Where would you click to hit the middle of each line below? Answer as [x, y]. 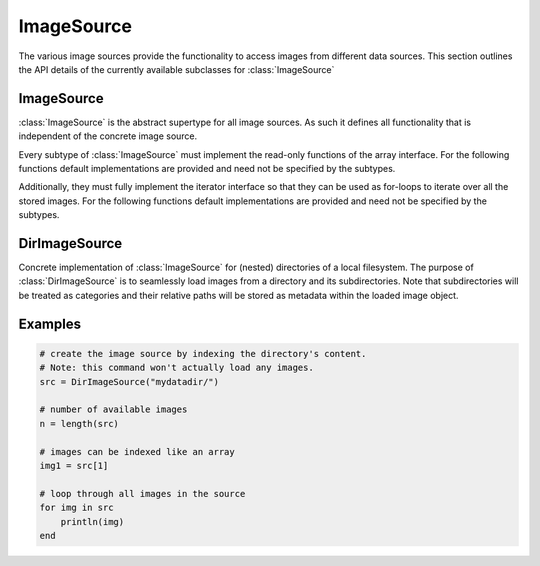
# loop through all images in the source [142, 493]
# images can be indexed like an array [137, 451]
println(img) [92, 521]
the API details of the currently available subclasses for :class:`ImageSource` [176, 69]
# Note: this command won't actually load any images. [176, 368]
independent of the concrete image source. [108, 136]
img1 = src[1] [74, 465]
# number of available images [113, 409]
